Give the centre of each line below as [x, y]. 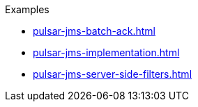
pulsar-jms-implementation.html [106, 52]
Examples [27, 9]
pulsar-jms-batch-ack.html [94, 31]
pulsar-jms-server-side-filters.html [113, 74]
